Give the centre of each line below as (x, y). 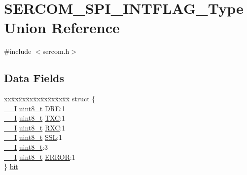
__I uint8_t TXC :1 (35, 118)
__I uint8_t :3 (26, 147)
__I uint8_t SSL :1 (33, 137)
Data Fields (34, 78)
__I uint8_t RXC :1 (35, 127)
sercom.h (56, 51)
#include (18, 51)
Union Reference (62, 27)
